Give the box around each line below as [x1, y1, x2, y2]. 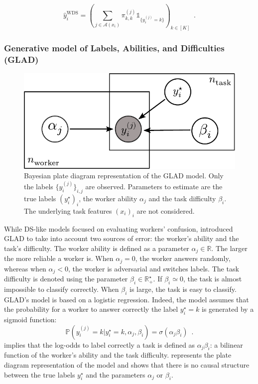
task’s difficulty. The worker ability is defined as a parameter [4, 243, 189, 253]
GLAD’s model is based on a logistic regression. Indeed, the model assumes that [4, 294, 249, 304]
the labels [24, 181, 53, 192]
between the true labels [4, 369, 75, 380]
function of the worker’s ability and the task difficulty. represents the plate [4, 350, 232, 360]
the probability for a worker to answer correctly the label [4, 304, 178, 314]
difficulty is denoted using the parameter [4, 273, 128, 284]
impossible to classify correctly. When [4, 283, 119, 294]
